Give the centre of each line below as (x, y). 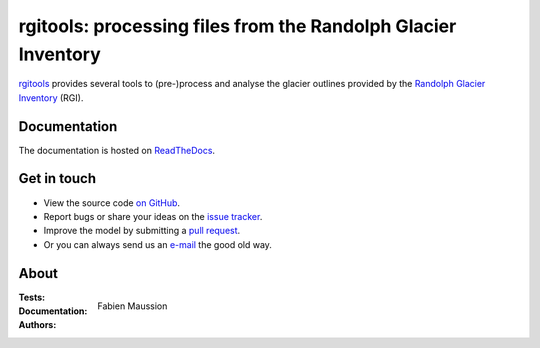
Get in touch (57, 178)
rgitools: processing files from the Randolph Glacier (237, 26)
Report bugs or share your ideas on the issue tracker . (153, 216)
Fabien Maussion (132, 306)
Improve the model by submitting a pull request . (142, 231)
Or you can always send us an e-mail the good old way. (157, 244)
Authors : (37, 325)
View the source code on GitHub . (111, 202)
